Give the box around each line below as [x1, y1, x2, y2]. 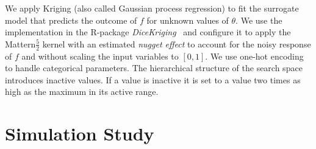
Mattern [5, 37, 36, 50]
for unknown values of [146, 13, 229, 26]
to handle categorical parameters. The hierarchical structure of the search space [5, 61, 303, 74]
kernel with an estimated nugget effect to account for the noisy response [42, 37, 311, 50]
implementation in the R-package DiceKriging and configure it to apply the [5, 26, 291, 38]
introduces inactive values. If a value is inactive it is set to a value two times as [5, 73, 301, 86]
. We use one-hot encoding [205, 49, 304, 62]
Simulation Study [5, 121, 154, 146]
